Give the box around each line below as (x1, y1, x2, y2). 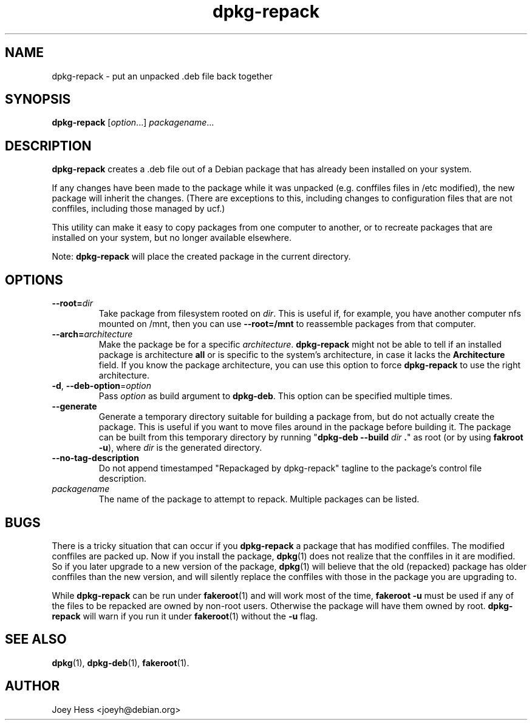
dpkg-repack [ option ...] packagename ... (52, 117, 214, 128)
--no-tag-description (52, 453, 139, 464)
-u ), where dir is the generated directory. (98, 442, 262, 453)
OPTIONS (5, 272, 63, 288)
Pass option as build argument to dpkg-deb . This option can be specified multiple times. (98, 391, 453, 402)
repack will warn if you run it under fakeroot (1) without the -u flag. (52, 610, 318, 621)
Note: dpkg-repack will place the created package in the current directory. (52, 251, 351, 262)
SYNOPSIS (5, 92, 71, 107)
